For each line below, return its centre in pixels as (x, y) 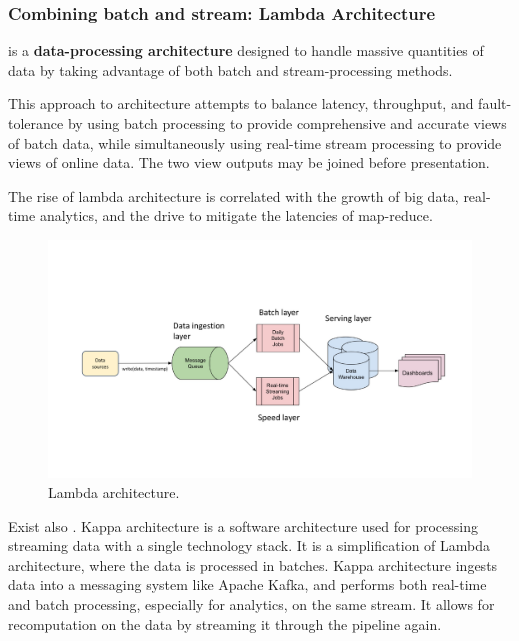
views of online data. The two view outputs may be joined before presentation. (249, 162)
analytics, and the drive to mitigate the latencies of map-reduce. (236, 215)
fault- (495, 103)
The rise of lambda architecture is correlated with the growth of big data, (233, 195)
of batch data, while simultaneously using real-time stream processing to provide (255, 142)
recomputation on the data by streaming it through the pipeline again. (225, 623)
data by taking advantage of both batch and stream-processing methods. (230, 69)
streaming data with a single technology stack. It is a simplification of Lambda (249, 545)
